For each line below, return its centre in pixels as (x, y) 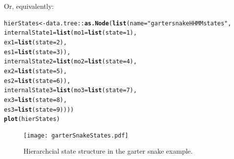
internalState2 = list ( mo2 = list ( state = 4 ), (71, 62)
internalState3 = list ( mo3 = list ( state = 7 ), (71, 90)
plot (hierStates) (32, 119)
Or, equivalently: (29, 6)
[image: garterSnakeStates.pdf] (76, 135)
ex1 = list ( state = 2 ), (35, 42)
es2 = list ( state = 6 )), (37, 81)
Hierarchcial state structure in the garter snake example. (108, 151)
